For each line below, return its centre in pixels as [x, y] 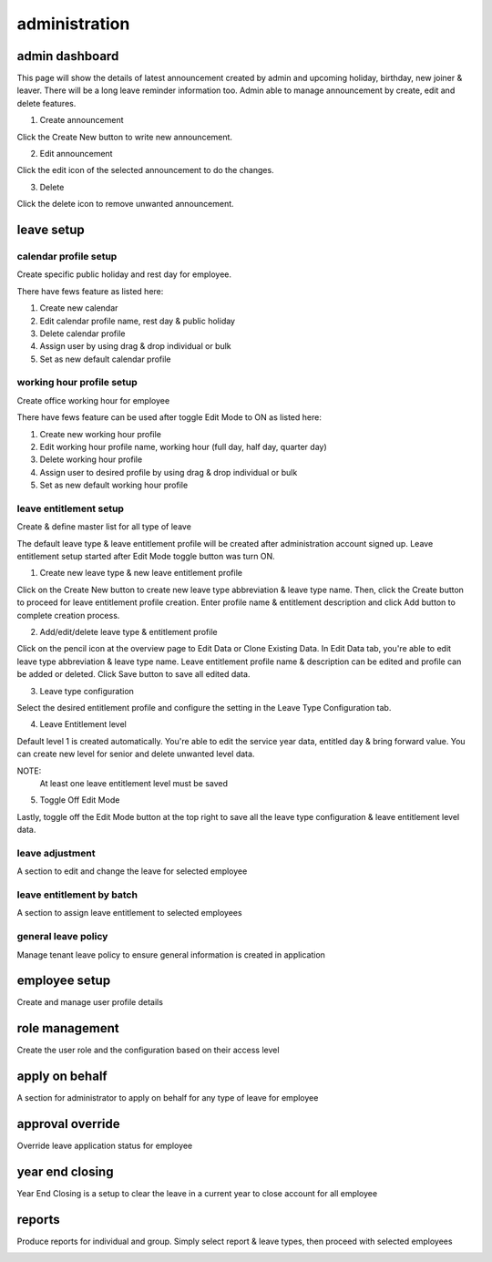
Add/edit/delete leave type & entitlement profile [128, 632]
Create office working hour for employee [93, 400]
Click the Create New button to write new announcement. [124, 137]
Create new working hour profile [100, 434]
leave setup [51, 230]
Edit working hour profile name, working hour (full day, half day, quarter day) [183, 447]
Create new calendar [79, 308]
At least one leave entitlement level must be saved [133, 783]
